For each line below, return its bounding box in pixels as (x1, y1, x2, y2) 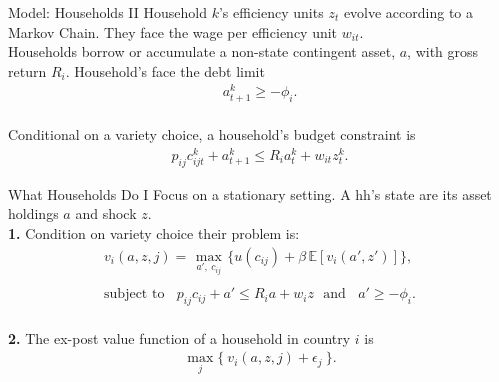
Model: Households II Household (8, 2, 207, 22)
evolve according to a (343, 2, 474, 22)
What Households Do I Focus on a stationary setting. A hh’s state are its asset (8, 183, 492, 204)
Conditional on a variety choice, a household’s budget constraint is (8, 124, 416, 145)
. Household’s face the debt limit (65, 60, 265, 81)
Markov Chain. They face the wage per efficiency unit (8, 21, 338, 42)
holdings (8, 203, 59, 224)
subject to (104, 287, 165, 302)
